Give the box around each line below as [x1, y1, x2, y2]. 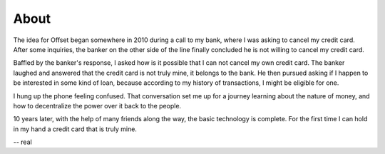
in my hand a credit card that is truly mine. [13, 125, 137, 133]
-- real [13, 138, 32, 146]
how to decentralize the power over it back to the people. [13, 101, 182, 110]
